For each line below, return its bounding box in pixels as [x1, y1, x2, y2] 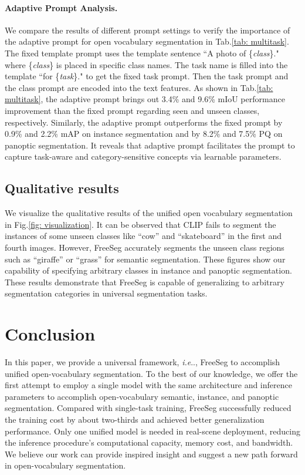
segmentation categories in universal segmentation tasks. [5, 287, 208, 299]
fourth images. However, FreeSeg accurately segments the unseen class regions [5, 241, 284, 253]
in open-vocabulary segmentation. [5, 459, 126, 471]
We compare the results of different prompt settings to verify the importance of [5, 23, 290, 36]
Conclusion [5, 322, 96, 346]
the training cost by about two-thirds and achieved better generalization [5, 413, 265, 425]
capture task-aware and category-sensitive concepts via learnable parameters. [5, 150, 282, 163]
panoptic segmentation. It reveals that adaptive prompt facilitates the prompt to [5, 139, 295, 151]
